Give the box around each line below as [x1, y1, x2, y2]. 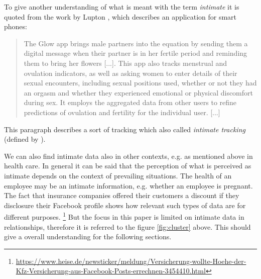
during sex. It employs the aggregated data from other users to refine [24, 97, 237, 108]
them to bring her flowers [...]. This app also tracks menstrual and [24, 57, 227, 68]
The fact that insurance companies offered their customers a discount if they [4, 190, 239, 201]
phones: [4, 21, 27, 32]
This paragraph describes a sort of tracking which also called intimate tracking [4, 124, 245, 134]
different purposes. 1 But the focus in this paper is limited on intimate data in [4, 210, 244, 222]
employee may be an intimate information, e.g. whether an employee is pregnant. [4, 180, 253, 191]
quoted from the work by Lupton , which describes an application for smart [4, 11, 237, 22]
